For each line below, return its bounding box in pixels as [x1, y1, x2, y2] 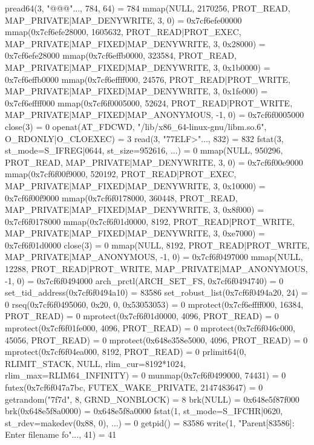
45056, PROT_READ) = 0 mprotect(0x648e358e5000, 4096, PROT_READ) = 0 [5, 333, 308, 346]
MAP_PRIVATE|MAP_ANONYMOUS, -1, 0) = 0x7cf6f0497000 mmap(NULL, [5, 250, 303, 263]
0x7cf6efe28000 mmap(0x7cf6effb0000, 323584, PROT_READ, [5, 49, 237, 62]
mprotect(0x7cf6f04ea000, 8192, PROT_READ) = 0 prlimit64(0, [5, 345, 246, 358]
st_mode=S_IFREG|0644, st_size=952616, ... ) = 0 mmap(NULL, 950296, [5, 144, 283, 157]
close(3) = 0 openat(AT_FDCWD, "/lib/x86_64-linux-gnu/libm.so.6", [5, 120, 267, 132]
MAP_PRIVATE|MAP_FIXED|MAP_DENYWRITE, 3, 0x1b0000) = [5, 60, 270, 73]
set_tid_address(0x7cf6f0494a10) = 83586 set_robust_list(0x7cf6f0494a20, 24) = [5, 286, 308, 299]
